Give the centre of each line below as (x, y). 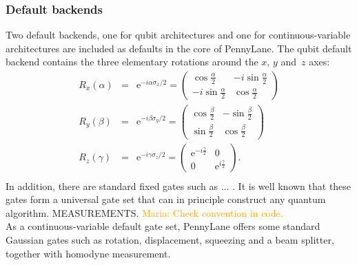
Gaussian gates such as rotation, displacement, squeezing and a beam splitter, (170, 239)
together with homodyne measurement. (88, 253)
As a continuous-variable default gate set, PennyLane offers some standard (163, 226)
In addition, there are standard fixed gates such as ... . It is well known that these (178, 185)
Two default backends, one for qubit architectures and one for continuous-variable (178, 35)
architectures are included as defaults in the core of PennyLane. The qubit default (179, 48)
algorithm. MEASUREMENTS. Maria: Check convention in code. (144, 212)
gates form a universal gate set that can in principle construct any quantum (166, 199)
